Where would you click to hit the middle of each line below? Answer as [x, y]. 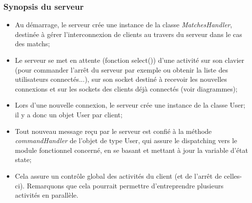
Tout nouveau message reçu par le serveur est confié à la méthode [113, 131]
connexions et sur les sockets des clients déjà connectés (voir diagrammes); [126, 88]
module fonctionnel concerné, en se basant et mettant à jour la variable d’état [131, 150]
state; [23, 159]
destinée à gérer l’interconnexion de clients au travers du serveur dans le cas [128, 34]
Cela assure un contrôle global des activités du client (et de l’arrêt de [118, 175]
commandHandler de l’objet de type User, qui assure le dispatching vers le [126, 140]
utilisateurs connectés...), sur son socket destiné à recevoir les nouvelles [121, 79]
